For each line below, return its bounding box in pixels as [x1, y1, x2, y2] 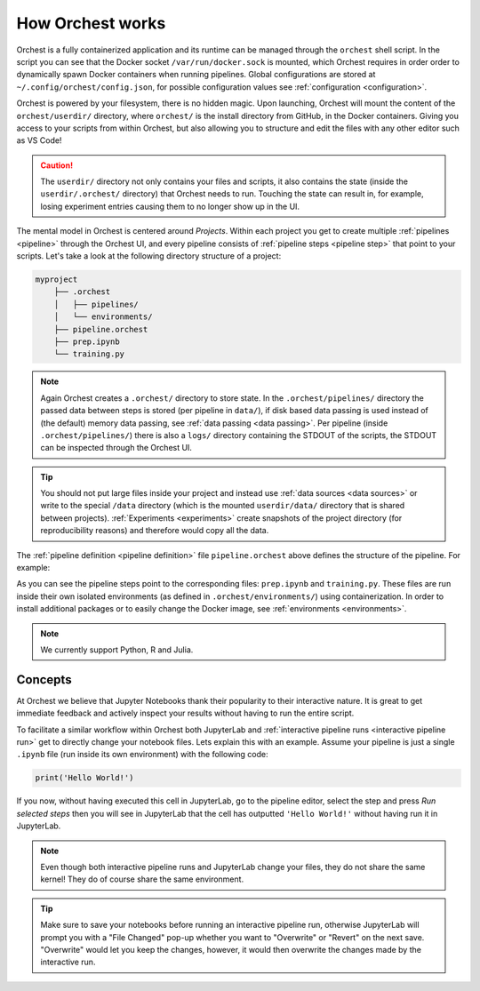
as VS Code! [16, 135, 62, 146]
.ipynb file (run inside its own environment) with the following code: [16, 749, 268, 760]
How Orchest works [16, 13, 166, 33]
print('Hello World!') [35, 773, 134, 783]
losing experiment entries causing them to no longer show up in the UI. [40, 201, 300, 212]
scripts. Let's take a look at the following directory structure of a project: [16, 251, 282, 261]
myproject [35, 275, 78, 284]
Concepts [16, 672, 72, 687]
